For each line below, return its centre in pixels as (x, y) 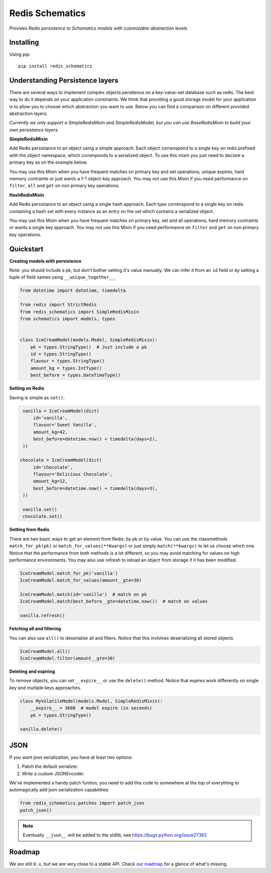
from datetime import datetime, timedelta (73, 290)
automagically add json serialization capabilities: (59, 790)
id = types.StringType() (61, 354)
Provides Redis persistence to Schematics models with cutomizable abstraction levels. (99, 28)
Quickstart (26, 249)
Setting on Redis (27, 388)
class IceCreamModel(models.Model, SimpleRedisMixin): (89, 340)
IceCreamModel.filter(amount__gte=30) (67, 658)
